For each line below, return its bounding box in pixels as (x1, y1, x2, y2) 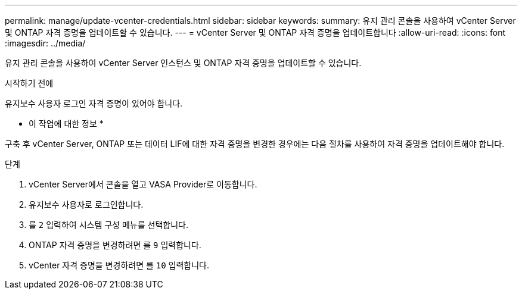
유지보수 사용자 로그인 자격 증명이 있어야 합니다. (5, 98, 183, 108)
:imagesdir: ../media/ (5, 38, 86, 48)
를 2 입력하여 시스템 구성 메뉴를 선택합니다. (29, 220, 188, 230)
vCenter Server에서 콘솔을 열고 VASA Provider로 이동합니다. (29, 179, 257, 189)
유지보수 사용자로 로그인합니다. (29, 199, 144, 209)
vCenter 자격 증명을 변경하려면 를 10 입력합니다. (29, 260, 210, 270)
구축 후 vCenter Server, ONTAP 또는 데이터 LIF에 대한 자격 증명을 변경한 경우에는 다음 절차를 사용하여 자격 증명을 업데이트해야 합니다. (5, 139, 505, 149)
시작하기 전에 (5, 78, 54, 88)
